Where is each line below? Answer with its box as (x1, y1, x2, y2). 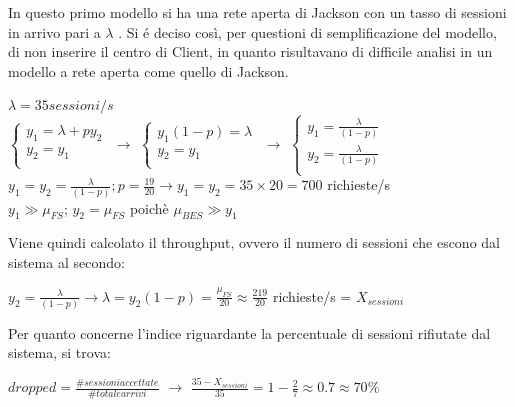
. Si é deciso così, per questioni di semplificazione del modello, (118, 21, 497, 42)
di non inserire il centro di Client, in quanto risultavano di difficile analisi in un (8, 41, 493, 62)
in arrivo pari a (8, 21, 101, 42)
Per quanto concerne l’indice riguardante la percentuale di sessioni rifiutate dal (8, 322, 491, 343)
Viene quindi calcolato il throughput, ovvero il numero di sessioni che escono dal (8, 232, 500, 253)
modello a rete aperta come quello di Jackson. (8, 60, 289, 81)
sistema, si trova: (8, 342, 111, 363)
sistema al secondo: (8, 251, 125, 272)
